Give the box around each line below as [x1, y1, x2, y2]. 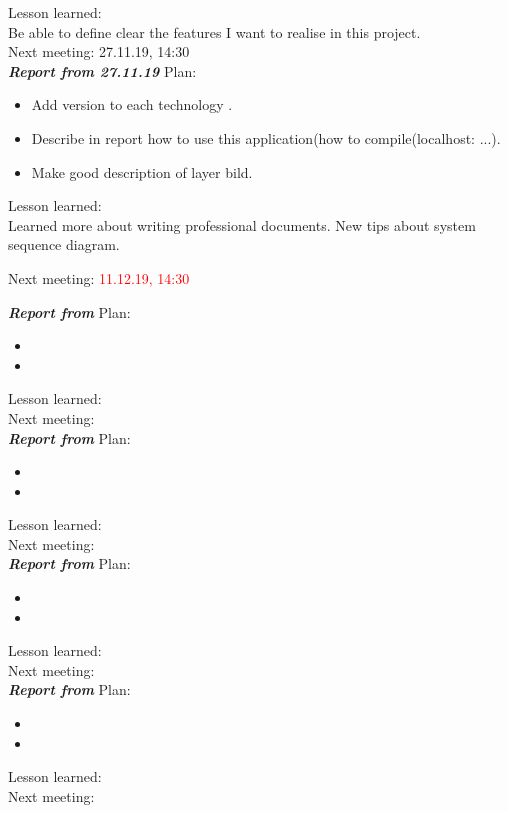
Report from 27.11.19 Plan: [8, 60, 197, 81]
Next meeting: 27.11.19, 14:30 [8, 41, 190, 62]
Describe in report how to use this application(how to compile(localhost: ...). [31, 127, 501, 148]
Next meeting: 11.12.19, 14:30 [8, 267, 190, 288]
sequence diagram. [8, 234, 120, 255]
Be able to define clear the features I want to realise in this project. [8, 21, 421, 42]
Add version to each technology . [31, 94, 233, 115]
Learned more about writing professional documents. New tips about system [8, 214, 476, 235]
